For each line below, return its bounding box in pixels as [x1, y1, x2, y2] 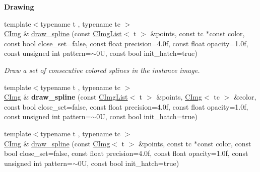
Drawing [4, 2, 34, 12]
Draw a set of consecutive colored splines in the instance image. [4, 64, 200, 75]
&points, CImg [156, 92, 202, 102]
